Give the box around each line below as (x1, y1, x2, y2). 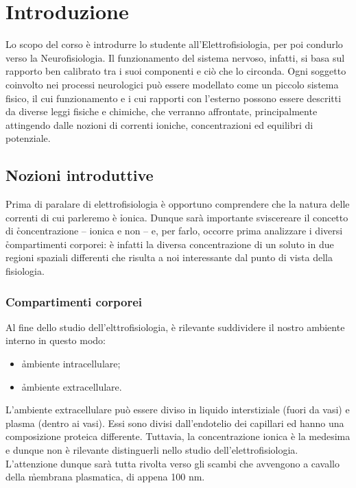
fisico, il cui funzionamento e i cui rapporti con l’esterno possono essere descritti (5, 90, 342, 105)
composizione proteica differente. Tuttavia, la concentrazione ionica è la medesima (5, 429, 351, 443)
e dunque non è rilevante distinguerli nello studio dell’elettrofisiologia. (5, 443, 298, 457)
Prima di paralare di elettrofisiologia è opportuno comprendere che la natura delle (5, 197, 350, 211)
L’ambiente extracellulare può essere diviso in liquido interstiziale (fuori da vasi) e (5, 402, 350, 417)
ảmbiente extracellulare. (21, 379, 122, 393)
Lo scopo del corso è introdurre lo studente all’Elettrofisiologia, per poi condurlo (5, 37, 343, 51)
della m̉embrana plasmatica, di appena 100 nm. (5, 469, 205, 484)
